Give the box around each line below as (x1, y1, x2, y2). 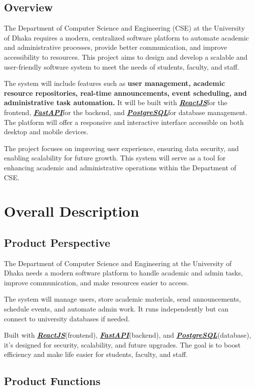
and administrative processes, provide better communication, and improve (4, 42, 227, 52)
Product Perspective (4, 234, 110, 250)
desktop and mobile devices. (4, 126, 89, 137)
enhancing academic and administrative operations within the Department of (4, 162, 236, 172)
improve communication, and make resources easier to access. (4, 277, 189, 287)
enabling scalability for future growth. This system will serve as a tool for (4, 153, 226, 163)
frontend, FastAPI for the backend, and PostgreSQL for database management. (4, 107, 248, 117)
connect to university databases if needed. (4, 313, 130, 323)
